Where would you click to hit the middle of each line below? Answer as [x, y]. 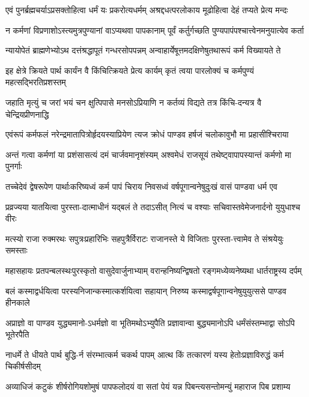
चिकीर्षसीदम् [23, 366]
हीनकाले [18, 302]
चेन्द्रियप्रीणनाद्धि [27, 114]
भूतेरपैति [17, 334]
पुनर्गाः [14, 166]
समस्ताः [16, 250]
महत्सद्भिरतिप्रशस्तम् [36, 82]
